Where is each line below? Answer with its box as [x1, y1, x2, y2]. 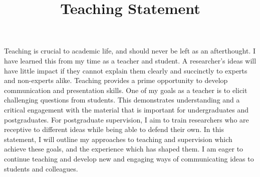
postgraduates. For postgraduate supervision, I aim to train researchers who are [4, 114, 249, 124]
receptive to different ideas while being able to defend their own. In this [4, 124, 224, 134]
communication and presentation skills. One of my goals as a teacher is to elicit [4, 84, 247, 95]
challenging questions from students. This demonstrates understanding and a [4, 94, 240, 105]
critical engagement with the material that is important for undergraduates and [4, 104, 249, 114]
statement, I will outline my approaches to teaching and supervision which [4, 133, 232, 144]
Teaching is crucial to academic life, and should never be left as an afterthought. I [4, 45, 256, 56]
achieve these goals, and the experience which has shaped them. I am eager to [4, 143, 243, 154]
